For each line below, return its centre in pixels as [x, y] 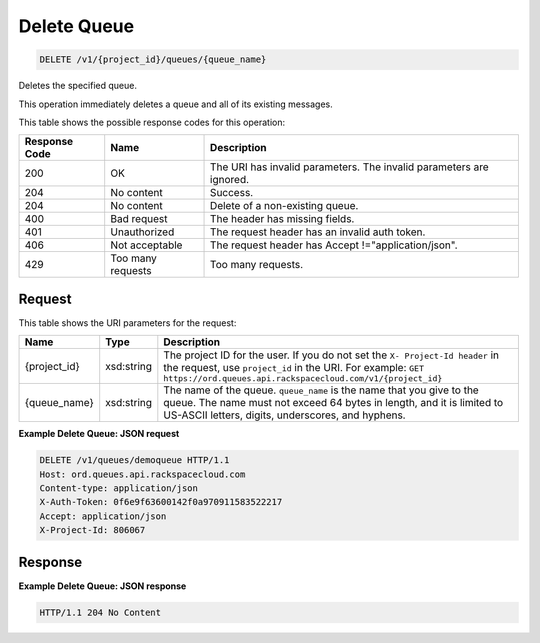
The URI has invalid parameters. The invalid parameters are [349, 167]
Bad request [139, 219]
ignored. [230, 180]
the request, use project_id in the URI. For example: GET [294, 368]
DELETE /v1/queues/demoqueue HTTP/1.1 [134, 460]
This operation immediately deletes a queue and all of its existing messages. [176, 104]
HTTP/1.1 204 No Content [100, 612]
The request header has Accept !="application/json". [334, 245]
